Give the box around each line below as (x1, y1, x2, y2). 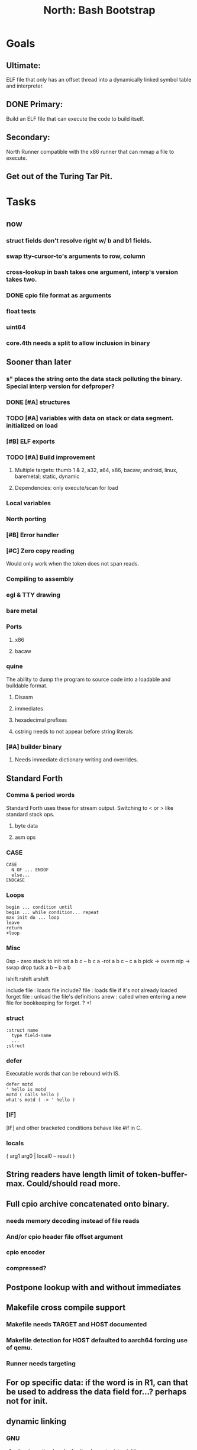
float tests (6, 307, 37, 315)
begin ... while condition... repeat (6, 909, 99, 916)
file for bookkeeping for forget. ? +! (6, 999, 92, 1006)
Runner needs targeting (6, 1359, 76, 1367)
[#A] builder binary (6, 742, 62, 751)
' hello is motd (6, 1087, 46, 1093)
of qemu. (6, 1344, 33, 1352)
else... (11, 872, 31, 879)
